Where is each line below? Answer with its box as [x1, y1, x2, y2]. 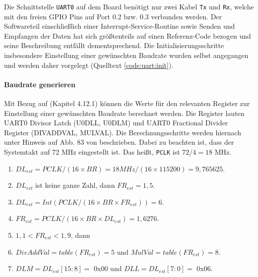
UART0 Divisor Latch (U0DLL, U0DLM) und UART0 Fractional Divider [4, 117, 228, 128]
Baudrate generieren [4, 79, 75, 89]
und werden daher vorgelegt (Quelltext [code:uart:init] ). [4, 59, 174, 70]
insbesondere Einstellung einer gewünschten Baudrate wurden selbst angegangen [4, 50, 249, 60]
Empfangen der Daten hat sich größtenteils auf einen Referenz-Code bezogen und [4, 30, 251, 41]
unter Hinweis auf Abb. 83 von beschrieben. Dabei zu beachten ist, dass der [4, 137, 234, 147]
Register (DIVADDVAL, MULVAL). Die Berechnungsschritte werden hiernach [4, 127, 242, 137]
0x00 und [94, 263, 122, 274]
